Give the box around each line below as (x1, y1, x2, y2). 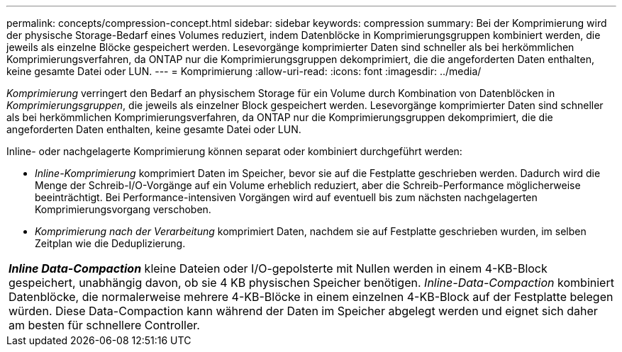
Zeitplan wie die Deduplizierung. (35, 237, 186, 249)
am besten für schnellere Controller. (9, 318, 200, 332)
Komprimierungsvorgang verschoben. (35, 203, 211, 215)
